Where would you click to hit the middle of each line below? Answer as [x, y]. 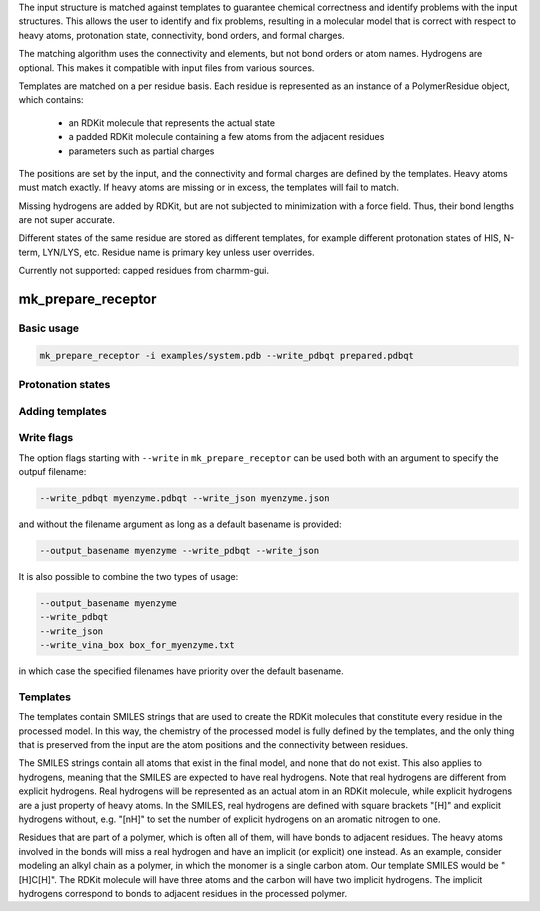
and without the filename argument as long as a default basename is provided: [180, 524]
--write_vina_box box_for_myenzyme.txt [137, 645]
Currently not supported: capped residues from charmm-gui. [144, 271]
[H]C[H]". [37, 879]
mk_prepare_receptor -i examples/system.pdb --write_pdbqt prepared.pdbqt [227, 355]
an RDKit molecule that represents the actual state [171, 122]
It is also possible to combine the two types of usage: [128, 576]
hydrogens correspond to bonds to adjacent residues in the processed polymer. [183, 893]
